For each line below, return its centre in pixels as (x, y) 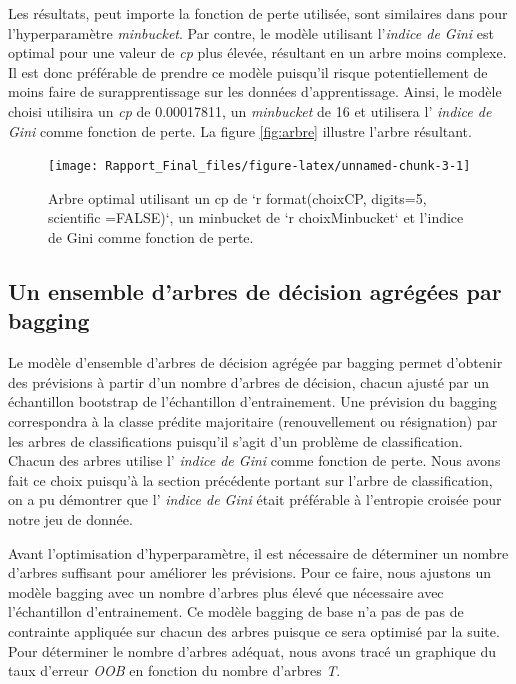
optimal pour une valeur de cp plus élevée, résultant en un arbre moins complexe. (257, 52)
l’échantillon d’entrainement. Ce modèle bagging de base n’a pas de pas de (236, 611)
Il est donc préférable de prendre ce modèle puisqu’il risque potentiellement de (248, 71)
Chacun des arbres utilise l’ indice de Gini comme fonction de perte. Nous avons (254, 460)
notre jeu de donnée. (70, 518)
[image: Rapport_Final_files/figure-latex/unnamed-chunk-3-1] (259, 166)
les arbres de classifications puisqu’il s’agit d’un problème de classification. (235, 440)
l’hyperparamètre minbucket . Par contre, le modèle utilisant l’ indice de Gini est (251, 32)
